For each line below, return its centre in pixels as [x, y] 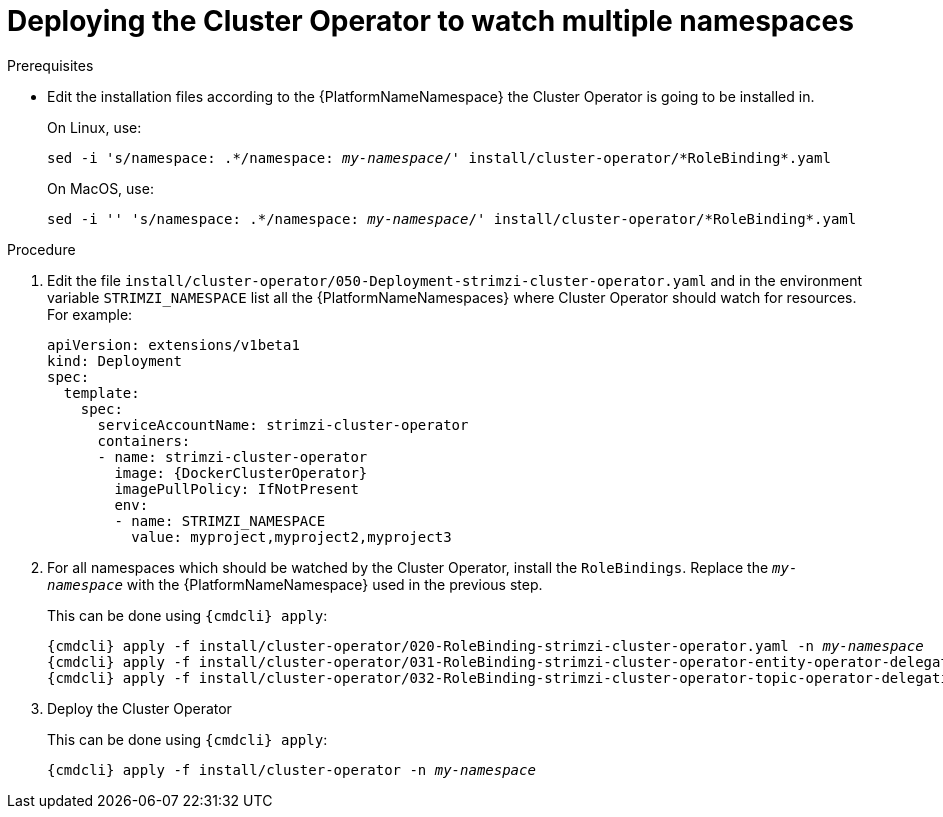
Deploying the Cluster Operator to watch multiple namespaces [430, 21]
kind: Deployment [114, 360]
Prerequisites [50, 65]
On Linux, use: [94, 127]
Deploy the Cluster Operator [139, 708]
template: [101, 392]
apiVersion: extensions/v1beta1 [173, 344]
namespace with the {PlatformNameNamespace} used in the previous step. [295, 584]
